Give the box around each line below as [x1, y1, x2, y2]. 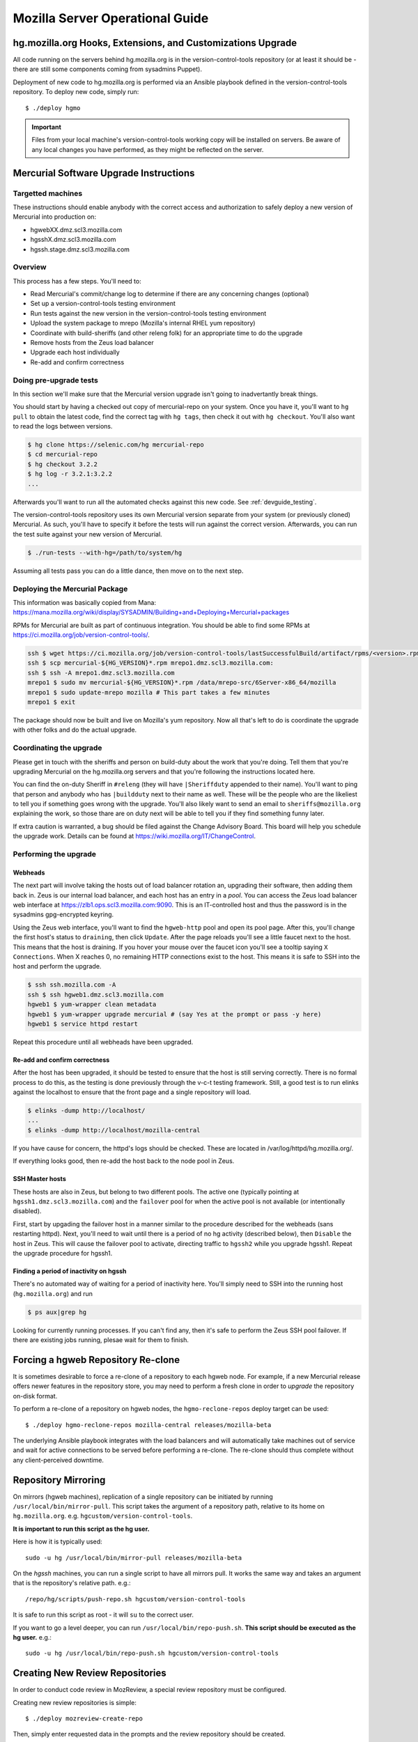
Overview [13, 262, 47, 272]
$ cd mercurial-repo [27, 450, 98, 458]
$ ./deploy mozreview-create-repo [25, 1714, 143, 1722]
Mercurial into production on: [13, 213, 97, 221]
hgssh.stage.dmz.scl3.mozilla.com [30, 245, 130, 254]
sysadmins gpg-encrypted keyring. [13, 910, 114, 919]
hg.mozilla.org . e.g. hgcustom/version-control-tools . [13, 1512, 193, 1520]
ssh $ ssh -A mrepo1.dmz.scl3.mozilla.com [27, 669, 175, 677]
